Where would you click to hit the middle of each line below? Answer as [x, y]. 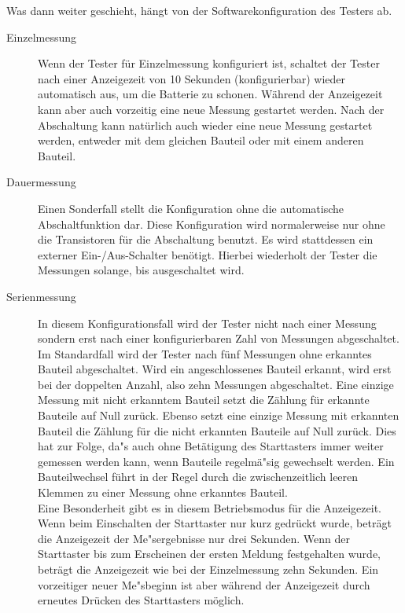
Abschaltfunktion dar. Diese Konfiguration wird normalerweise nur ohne [212, 224]
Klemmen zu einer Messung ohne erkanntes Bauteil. [163, 492]
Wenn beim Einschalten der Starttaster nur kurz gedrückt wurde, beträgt [215, 523]
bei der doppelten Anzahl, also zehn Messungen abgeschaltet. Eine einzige [216, 384]
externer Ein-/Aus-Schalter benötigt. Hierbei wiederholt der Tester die [208, 254]
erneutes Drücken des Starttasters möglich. [141, 600]
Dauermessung [41, 182]
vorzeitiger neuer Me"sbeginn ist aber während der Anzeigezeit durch [204, 584]
